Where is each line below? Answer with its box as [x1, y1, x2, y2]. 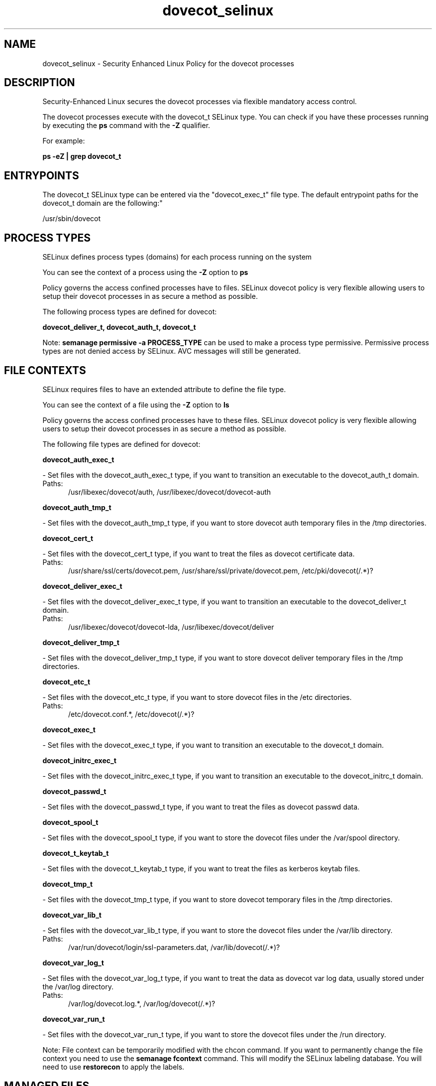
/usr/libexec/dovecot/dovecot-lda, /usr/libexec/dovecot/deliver [68, 622, 274, 631]
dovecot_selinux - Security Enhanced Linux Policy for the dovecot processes [42, 59, 294, 68]
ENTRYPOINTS [4, 169, 79, 182]
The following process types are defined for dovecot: [42, 307, 217, 316]
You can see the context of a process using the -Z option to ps [42, 268, 248, 277]
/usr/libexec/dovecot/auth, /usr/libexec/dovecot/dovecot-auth [68, 487, 271, 496]
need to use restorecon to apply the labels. [42, 1062, 185, 1071]
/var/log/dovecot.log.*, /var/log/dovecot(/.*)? [68, 999, 216, 1008]
